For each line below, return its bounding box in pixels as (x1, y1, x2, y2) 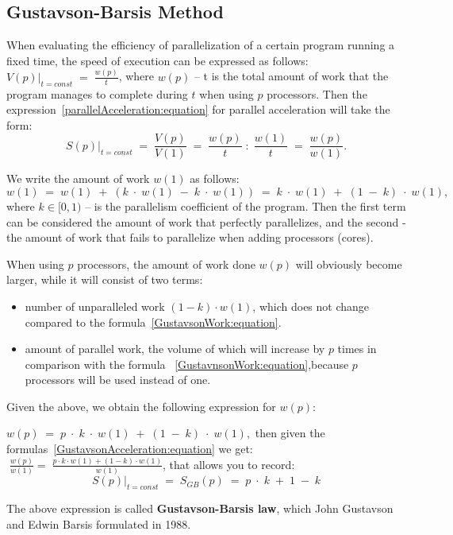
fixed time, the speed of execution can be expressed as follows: (6, 52, 309, 68)
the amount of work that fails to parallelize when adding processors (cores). (6, 229, 374, 246)
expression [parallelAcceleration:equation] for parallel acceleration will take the (6, 101, 390, 118)
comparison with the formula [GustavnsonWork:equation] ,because (25, 355, 349, 372)
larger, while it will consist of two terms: (6, 271, 203, 288)
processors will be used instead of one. (25, 371, 211, 388)
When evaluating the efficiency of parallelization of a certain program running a (6, 37, 395, 53)
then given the (255, 425, 325, 441)
